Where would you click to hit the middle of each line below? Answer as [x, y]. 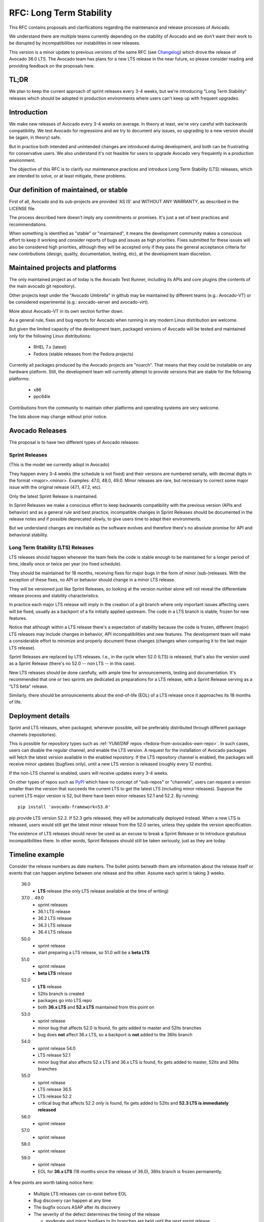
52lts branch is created [61, 993]
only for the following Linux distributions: [50, 336]
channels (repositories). [33, 734]
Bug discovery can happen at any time [72, 1200]
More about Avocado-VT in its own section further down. [66, 311]
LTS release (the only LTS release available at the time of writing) [103, 891]
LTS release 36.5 [55, 1090]
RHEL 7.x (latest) [50, 347]
